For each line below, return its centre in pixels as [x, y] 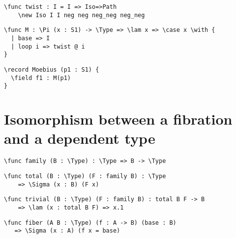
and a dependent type [80, 138]
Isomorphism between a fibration [118, 119]
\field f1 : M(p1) [41, 78]
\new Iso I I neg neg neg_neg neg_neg [81, 15]
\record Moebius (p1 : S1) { [52, 69]
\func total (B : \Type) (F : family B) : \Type [85, 176]
